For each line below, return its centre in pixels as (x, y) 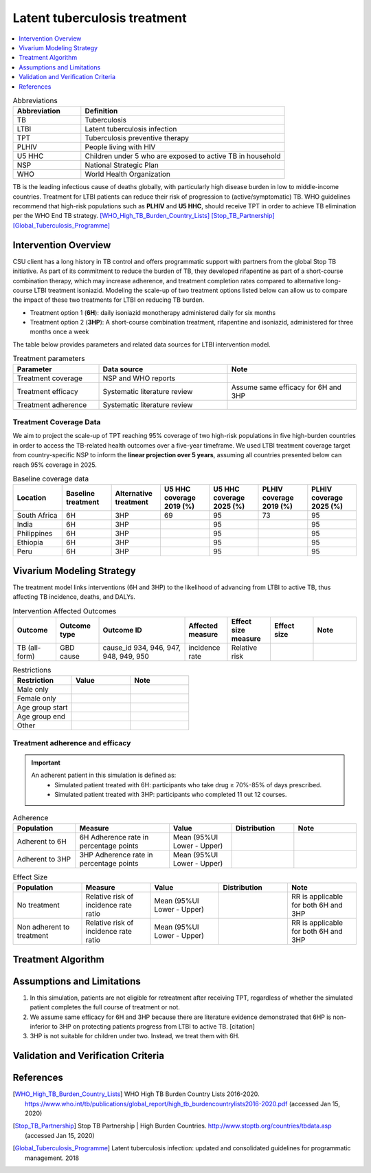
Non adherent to (43, 927)
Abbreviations (35, 101)
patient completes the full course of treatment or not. (105, 1007)
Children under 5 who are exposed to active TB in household (183, 156)
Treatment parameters (49, 359)
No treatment (38, 906)
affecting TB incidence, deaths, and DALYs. (74, 597)
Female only (36, 699)
